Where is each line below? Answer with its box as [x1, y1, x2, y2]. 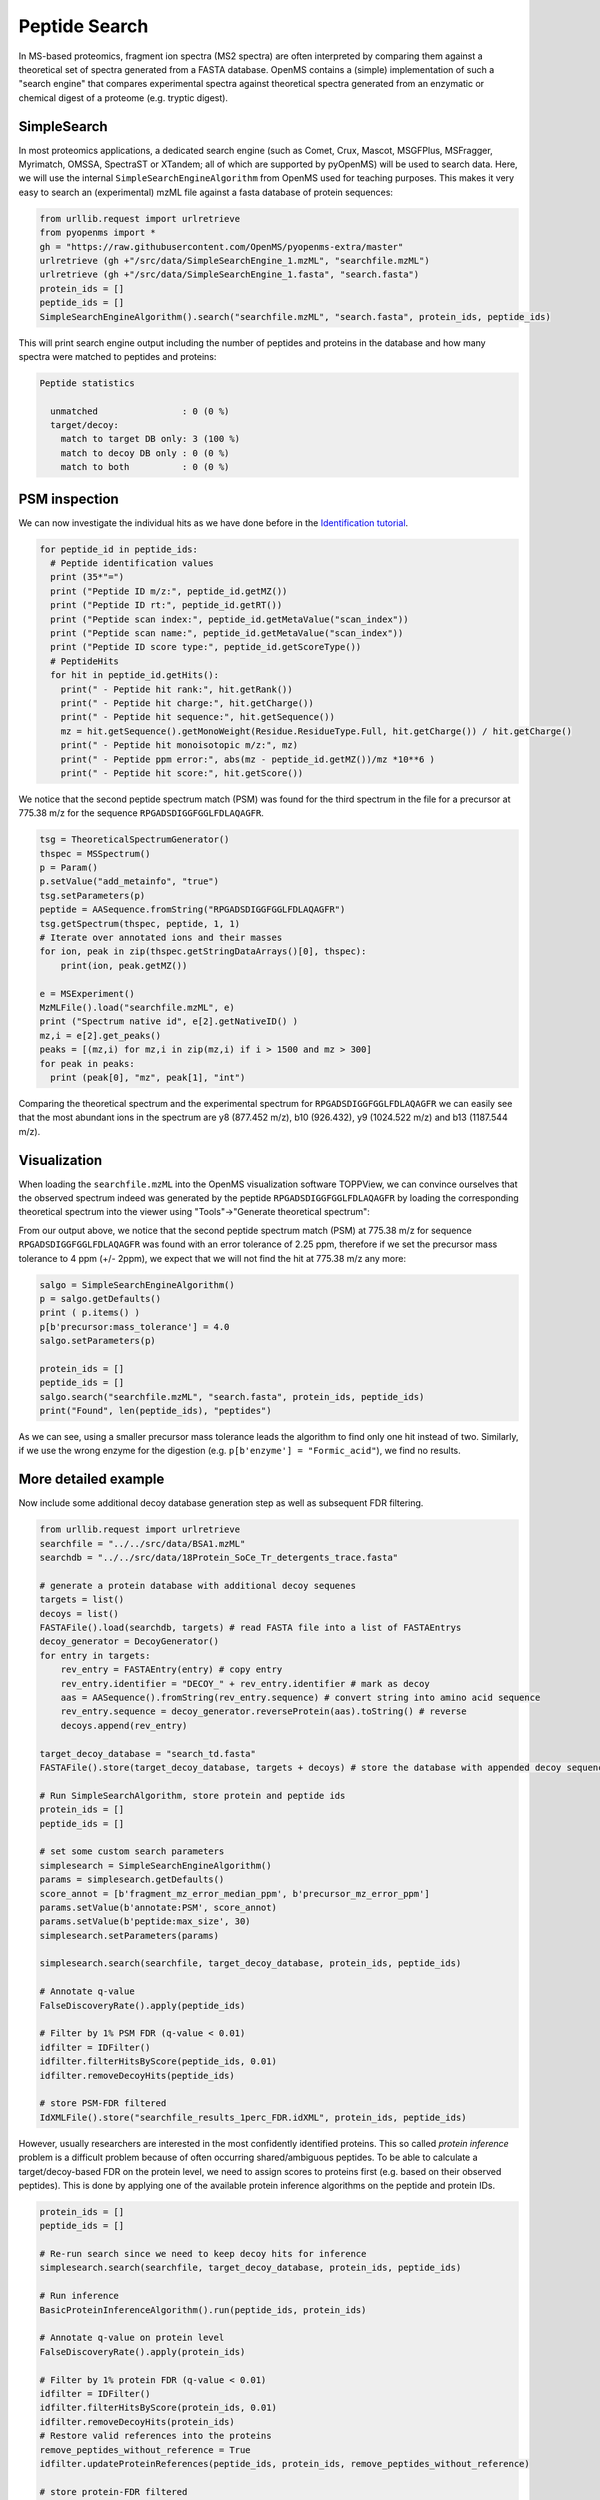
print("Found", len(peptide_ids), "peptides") [39, 1405, 272, 1417]
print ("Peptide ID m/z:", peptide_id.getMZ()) [50, 585, 288, 597]
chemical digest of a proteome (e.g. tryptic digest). [18, 91, 229, 104]
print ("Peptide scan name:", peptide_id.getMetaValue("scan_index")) [50, 628, 404, 639]
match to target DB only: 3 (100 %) [60, 433, 240, 445]
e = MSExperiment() [39, 988, 135, 999]
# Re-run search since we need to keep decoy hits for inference [39, 2248, 367, 2260]
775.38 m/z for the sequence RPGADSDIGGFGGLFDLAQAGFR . [18, 807, 264, 819]
